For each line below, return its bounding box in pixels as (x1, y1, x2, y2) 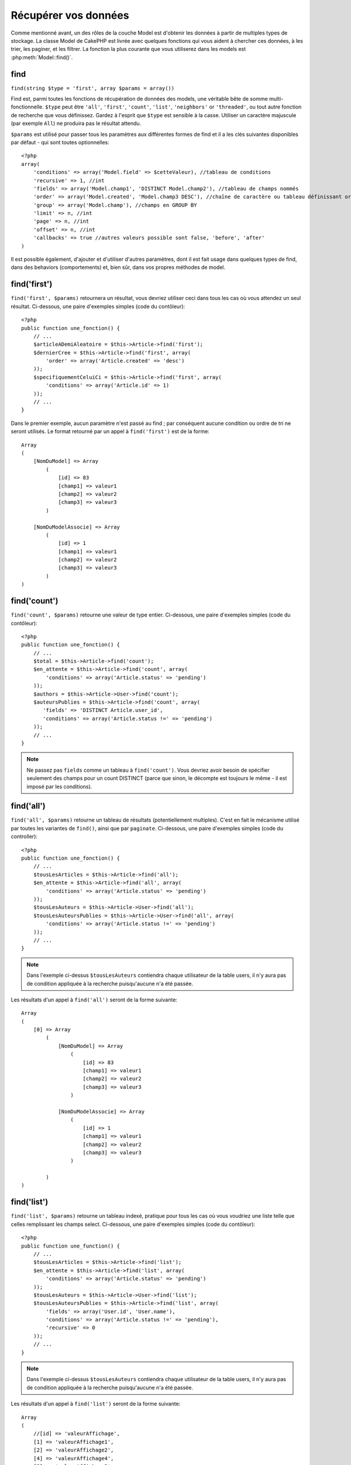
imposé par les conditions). (26, 783, 92, 790)
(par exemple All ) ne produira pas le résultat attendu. (11, 120, 142, 127)
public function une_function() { (21, 1242, 120, 1249)
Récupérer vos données (11, 9, 129, 22)
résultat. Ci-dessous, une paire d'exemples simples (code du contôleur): (11, 302, 185, 310)
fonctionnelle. (11, 103, 44, 111)
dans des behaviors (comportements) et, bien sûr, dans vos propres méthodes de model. (11, 264, 226, 271)
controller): (11, 833, 38, 840)
